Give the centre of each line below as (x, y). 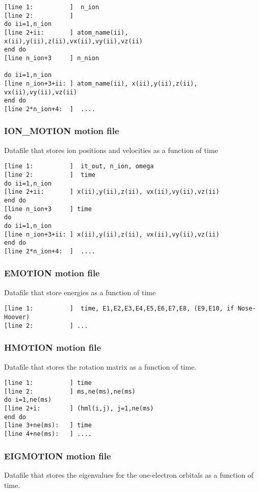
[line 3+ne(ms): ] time (48, 425)
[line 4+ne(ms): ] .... (48, 434)
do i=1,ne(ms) (28, 400)
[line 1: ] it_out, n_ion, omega (79, 166)
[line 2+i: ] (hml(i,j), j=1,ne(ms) (79, 409)
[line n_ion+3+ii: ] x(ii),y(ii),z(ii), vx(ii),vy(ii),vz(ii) (112, 234)
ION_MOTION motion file (62, 131)
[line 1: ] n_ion (52, 7)
